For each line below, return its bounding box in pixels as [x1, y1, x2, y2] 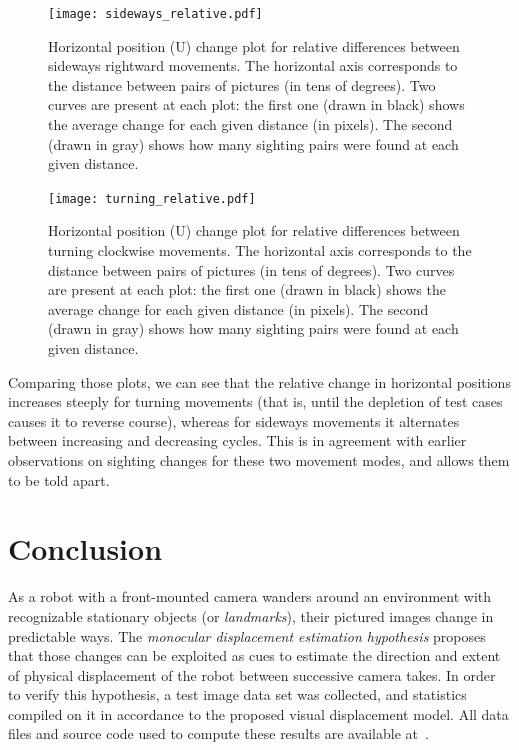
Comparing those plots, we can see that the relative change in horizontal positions [8, 371, 511, 392]
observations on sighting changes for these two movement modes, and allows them [8, 450, 510, 470]
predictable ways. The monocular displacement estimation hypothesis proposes [8, 625, 486, 646]
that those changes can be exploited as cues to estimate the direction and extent [8, 645, 501, 666]
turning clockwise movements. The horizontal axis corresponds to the [48, 240, 472, 261]
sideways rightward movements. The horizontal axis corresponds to [48, 55, 458, 76]
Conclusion [8, 528, 163, 569]
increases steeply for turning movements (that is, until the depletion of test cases [8, 391, 503, 412]
